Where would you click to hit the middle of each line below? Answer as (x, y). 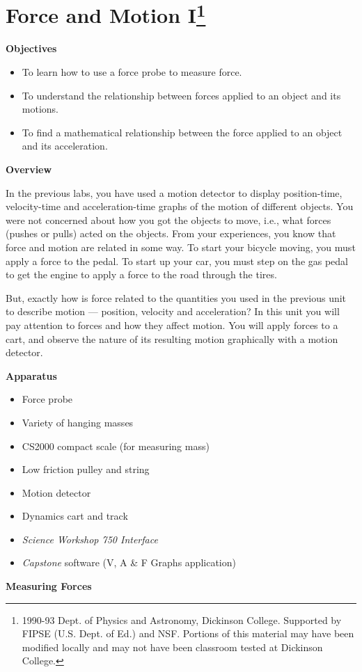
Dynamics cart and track (75, 516)
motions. (40, 109)
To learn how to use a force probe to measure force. (132, 72)
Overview (29, 169)
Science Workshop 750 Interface (90, 539)
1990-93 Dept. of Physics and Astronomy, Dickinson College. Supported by (182, 619)
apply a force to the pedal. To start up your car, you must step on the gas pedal (177, 261)
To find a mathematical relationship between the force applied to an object (182, 132)
